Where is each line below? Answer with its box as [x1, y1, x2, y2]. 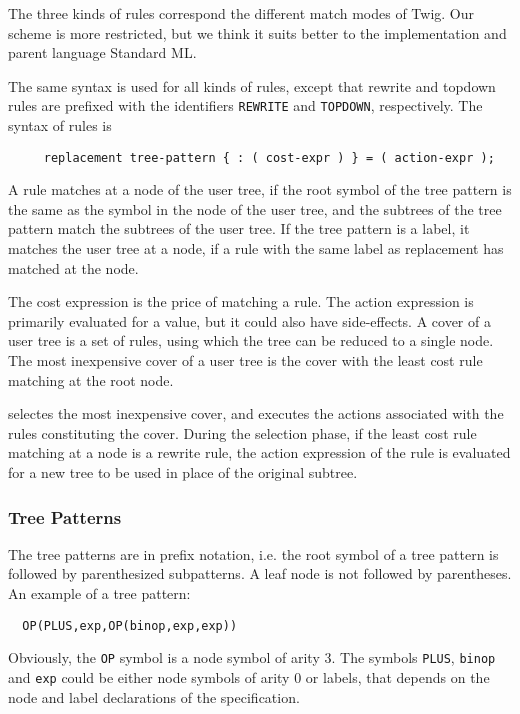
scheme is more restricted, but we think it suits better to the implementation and [8, 22, 507, 43]
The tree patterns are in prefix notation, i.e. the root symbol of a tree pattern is [8, 543, 499, 564]
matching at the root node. [8, 369, 174, 390]
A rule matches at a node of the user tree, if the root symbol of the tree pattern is [8, 179, 512, 200]
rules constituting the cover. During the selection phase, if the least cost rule [8, 422, 477, 443]
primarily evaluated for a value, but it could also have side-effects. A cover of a [8, 310, 491, 331]
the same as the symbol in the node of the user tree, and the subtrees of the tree [8, 198, 502, 219]
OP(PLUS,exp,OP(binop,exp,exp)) [22, 618, 238, 633]
